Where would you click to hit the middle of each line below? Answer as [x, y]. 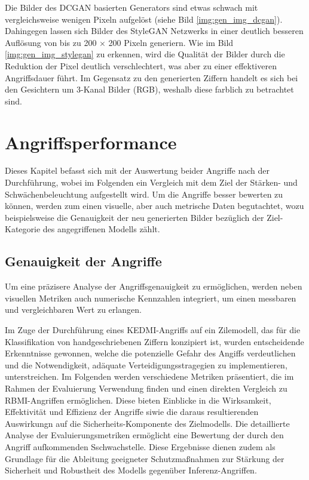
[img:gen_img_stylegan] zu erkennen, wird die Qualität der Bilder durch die [145, 54]
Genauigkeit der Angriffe [83, 261]
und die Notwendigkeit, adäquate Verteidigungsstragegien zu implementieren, [146, 364]
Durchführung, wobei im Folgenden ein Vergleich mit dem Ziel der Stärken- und [151, 182]
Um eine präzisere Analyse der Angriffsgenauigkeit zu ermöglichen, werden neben [154, 286]
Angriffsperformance [91, 142]
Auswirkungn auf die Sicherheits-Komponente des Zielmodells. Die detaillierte [147, 423]
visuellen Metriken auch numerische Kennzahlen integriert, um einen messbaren [151, 298]
